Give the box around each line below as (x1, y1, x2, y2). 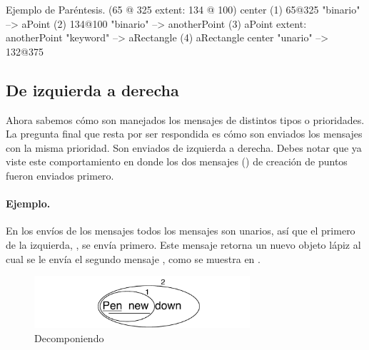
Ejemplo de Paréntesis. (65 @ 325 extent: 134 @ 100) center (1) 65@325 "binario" (6, 2, 360, 16)
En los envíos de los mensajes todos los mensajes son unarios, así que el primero (6, 223, 355, 238)
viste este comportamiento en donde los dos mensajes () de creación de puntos (6, 154, 348, 169)
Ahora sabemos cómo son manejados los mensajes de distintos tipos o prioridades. (6, 112, 365, 127)
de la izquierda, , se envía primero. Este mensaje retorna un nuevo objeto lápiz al (6, 237, 361, 252)
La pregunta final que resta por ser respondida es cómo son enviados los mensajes (6, 126, 363, 141)
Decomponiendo (34, 330, 104, 345)
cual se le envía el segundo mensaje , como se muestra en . (6, 251, 261, 266)
